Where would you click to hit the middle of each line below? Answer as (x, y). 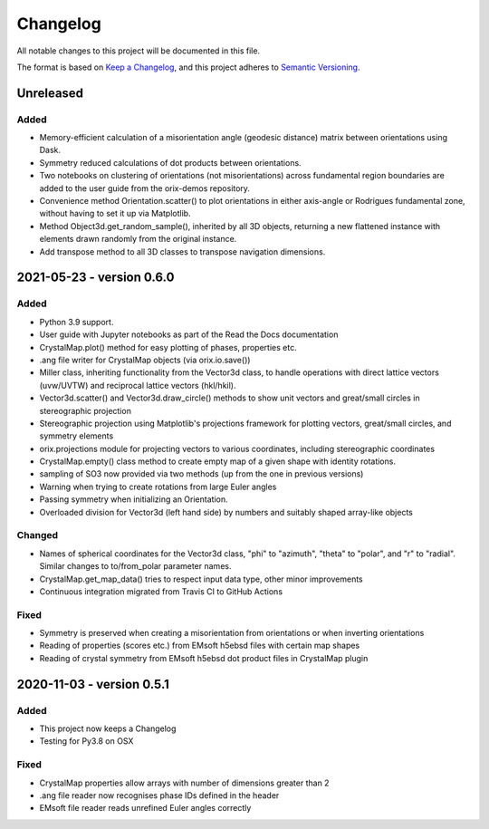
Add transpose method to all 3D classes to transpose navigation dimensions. (182, 251)
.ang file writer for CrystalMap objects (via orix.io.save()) (145, 360)
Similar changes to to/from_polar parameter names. (135, 566)
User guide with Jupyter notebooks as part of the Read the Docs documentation (189, 334)
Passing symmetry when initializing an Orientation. (134, 499)
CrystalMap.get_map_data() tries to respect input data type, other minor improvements (201, 579)
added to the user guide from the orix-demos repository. (145, 188)
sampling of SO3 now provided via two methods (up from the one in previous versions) (201, 474)
